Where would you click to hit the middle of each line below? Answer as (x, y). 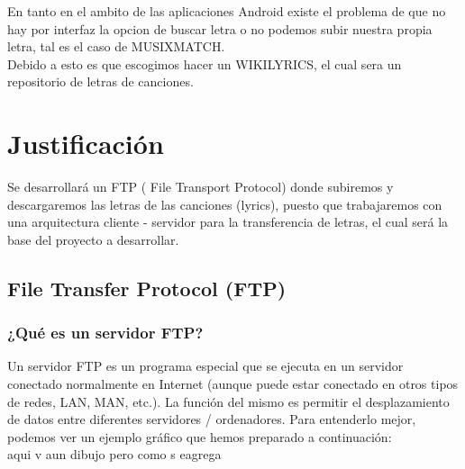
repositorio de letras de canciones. (100, 81)
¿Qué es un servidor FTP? (105, 333)
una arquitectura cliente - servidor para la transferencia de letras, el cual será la (228, 222)
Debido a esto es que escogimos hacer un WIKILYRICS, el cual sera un (205, 63)
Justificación (86, 144)
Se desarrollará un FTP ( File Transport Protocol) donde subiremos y (201, 187)
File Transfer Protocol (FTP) (147, 288)
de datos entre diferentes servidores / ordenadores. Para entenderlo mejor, (212, 419)
